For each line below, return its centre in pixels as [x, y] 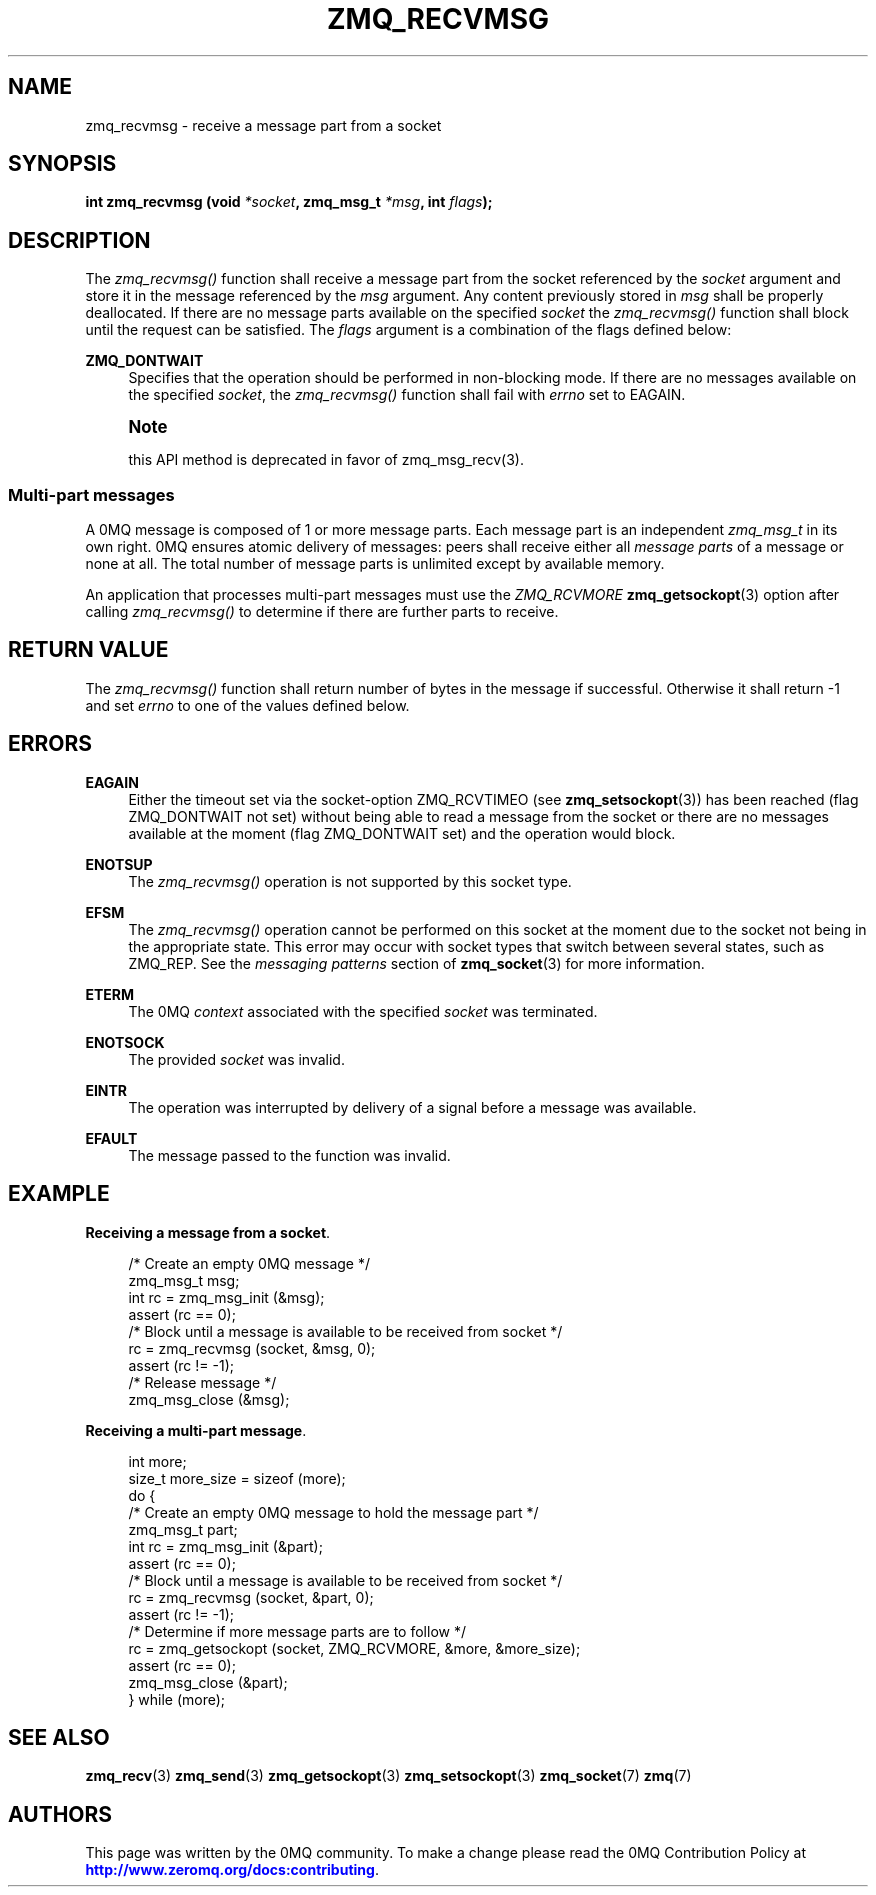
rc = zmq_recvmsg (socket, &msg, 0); [252, 1348]
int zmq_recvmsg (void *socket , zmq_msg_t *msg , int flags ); [289, 202]
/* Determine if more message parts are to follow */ [297, 1631]
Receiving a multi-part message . [196, 1430]
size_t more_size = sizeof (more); [237, 1478]
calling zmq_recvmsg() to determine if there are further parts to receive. [322, 612]
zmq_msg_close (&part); [208, 1682]
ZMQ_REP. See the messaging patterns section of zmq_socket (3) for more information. [416, 963]
